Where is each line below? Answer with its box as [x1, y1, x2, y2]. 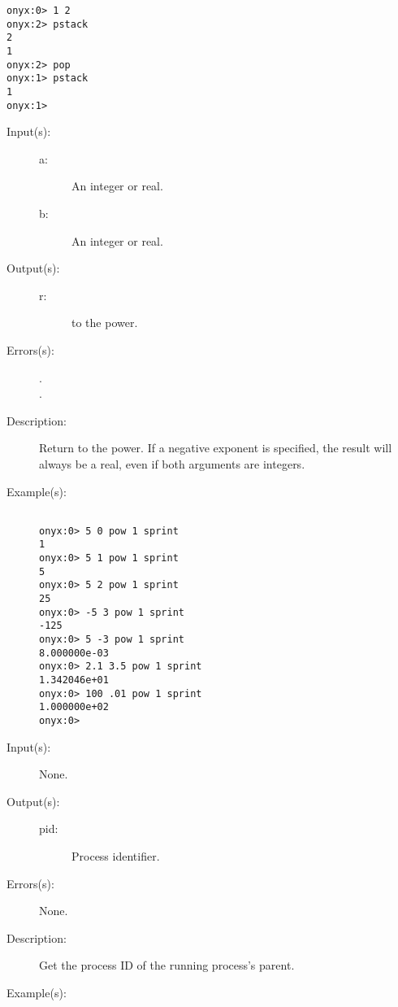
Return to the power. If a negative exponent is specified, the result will [39, 439, 392, 456]
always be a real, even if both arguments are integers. [39, 455, 305, 472]
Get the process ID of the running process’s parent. [39, 957, 295, 974]
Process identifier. [71, 848, 160, 865]
